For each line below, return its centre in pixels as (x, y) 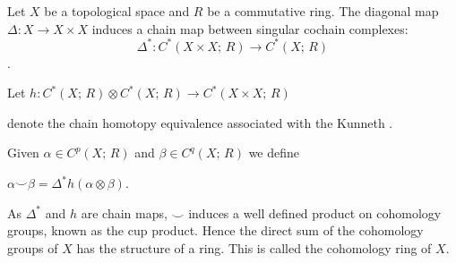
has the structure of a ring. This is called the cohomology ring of (254, 247)
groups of (33, 247)
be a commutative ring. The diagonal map (323, 11)
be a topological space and (117, 11)
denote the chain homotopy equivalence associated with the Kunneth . (200, 122)
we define (274, 153)
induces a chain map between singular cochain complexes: (250, 28)
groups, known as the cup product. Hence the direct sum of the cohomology (215, 230)
